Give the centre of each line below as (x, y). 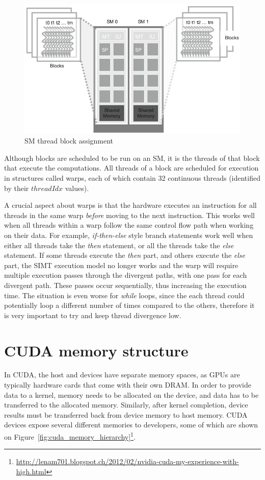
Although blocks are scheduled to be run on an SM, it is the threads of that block (132, 158)
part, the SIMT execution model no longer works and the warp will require (121, 265)
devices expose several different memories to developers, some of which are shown (131, 425)
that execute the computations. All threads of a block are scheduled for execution (131, 168)
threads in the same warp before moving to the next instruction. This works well (129, 215)
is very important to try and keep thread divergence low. (93, 315)
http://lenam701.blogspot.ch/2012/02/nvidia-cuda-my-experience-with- (127, 461)
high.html (31, 471)
